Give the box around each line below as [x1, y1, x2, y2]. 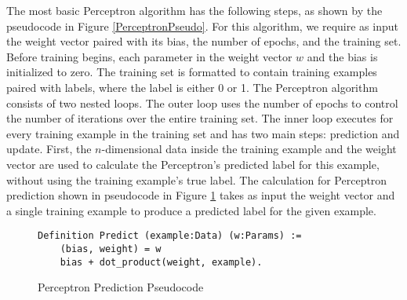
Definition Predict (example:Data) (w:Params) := [38, 230, 302, 242]
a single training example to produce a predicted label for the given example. [6, 202, 376, 218]
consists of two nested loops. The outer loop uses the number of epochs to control [6, 94, 398, 111]
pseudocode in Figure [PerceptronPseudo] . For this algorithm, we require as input [6, 17, 398, 34]
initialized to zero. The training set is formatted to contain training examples [6, 64, 377, 80]
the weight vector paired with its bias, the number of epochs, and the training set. [6, 33, 402, 49]
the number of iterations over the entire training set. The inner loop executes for [6, 110, 394, 126]
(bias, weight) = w [60, 243, 162, 254]
